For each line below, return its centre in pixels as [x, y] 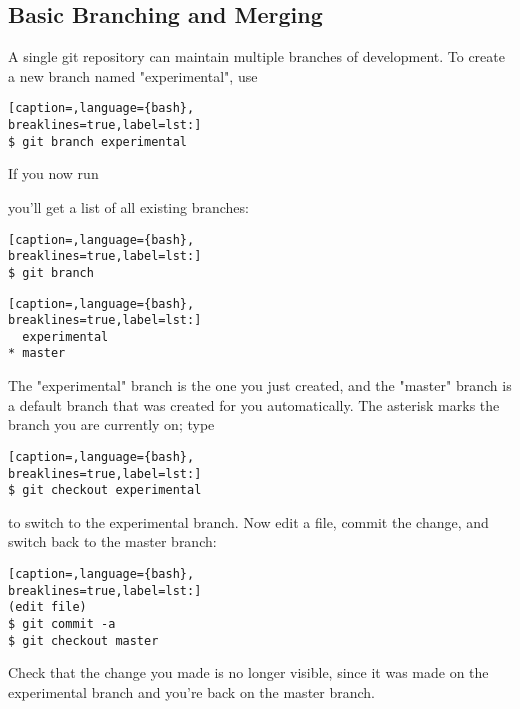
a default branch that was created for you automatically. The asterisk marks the [254, 404]
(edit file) [47, 607]
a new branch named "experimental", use [133, 75]
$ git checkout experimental [105, 490]
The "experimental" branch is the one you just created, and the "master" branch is [260, 385]
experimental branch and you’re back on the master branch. [192, 691]
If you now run [53, 173]
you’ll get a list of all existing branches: [128, 206]
